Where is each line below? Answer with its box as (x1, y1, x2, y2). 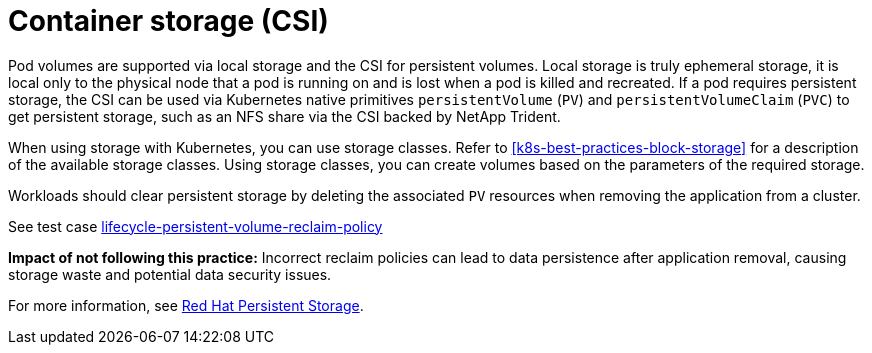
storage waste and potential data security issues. (8, 265, 332, 283)
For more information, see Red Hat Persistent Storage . (8, 296, 364, 314)
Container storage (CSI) (8, 4, 329, 38)
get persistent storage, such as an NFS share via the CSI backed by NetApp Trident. (8, 107, 561, 125)
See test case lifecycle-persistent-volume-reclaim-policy (8, 217, 383, 235)
